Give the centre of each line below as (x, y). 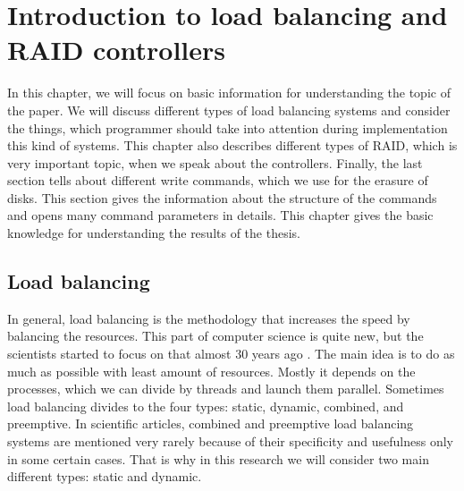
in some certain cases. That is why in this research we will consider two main (218, 458)
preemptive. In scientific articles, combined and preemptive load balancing (211, 423)
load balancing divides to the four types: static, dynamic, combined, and (206, 406)
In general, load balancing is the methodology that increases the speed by (209, 318)
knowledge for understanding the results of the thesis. (154, 233)
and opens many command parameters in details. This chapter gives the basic (220, 215)
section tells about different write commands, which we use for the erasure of (218, 180)
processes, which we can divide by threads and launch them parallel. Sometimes (226, 389)
